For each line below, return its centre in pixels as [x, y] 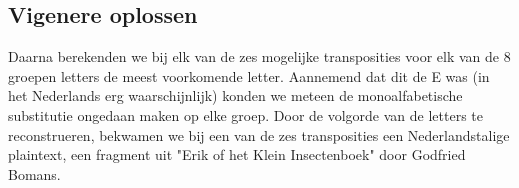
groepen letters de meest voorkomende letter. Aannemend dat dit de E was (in [249, 75]
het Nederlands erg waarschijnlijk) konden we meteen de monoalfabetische [235, 95]
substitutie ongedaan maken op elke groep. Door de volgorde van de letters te [246, 114]
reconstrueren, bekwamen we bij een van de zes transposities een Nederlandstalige [259, 134]
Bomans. [34, 173]
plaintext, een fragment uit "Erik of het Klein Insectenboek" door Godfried [237, 154]
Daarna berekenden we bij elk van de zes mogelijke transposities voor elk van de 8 [259, 56]
